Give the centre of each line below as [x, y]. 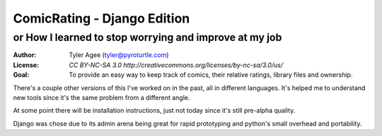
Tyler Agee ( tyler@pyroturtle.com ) [119, 55]
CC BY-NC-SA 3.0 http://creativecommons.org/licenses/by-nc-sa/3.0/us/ [176, 65]
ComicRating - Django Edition [102, 18]
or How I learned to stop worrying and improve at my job [147, 37]
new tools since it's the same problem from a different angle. [102, 97]
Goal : [21, 75]
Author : [25, 55]
